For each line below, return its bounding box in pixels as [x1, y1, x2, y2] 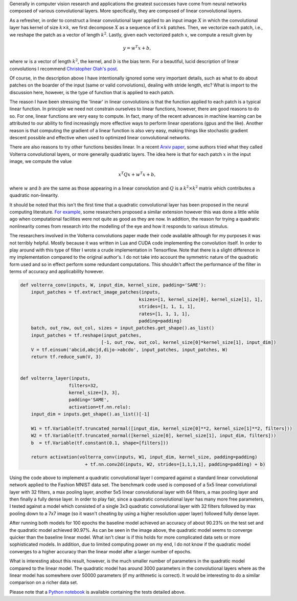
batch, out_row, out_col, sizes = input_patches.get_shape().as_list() [31, 325, 215, 331]
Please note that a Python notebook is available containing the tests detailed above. [9, 589, 186, 595]
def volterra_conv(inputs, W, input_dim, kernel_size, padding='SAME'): [20, 282, 207, 288]
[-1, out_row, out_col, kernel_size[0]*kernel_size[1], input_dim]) [101, 340, 277, 345]
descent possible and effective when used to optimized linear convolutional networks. [9, 135, 191, 141]
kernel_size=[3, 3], [68, 389, 120, 396]
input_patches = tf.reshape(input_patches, [31, 332, 142, 338]
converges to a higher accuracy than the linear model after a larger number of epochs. [9, 548, 192, 554]
